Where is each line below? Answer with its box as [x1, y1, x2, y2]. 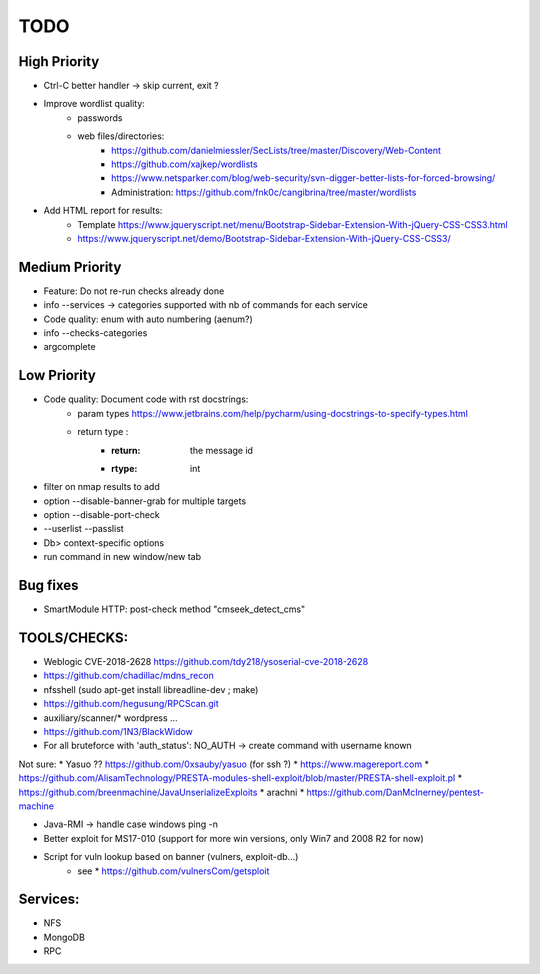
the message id [190, 444, 254, 456]
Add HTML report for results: [43, 205, 163, 217]
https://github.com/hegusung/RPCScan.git [43, 698, 219, 710]
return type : [77, 426, 129, 438]
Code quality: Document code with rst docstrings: [43, 393, 249, 405]
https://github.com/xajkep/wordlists [111, 158, 259, 170]
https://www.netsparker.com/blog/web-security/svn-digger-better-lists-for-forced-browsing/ [111, 172, 496, 184]
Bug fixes [18, 577, 79, 594]
